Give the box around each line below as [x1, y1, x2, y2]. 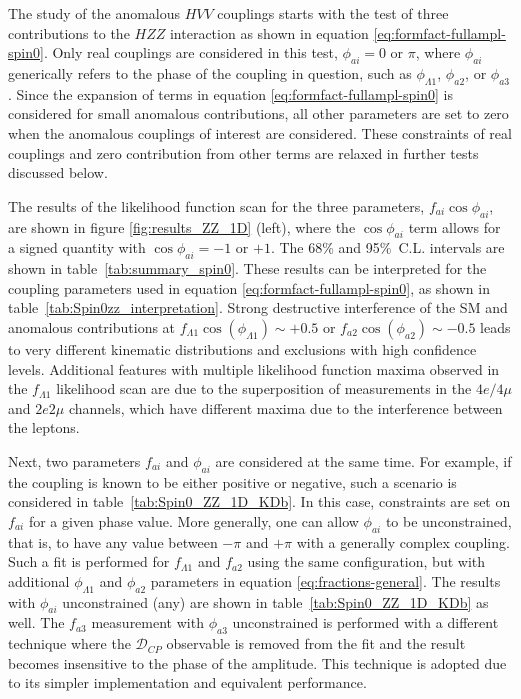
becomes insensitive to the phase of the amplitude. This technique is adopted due [8, 652, 507, 673]
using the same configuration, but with [247, 551, 486, 572]
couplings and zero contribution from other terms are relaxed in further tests [8, 142, 479, 163]
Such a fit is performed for [8, 551, 170, 572]
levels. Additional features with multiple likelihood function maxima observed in [8, 358, 500, 379]
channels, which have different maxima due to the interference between [68, 397, 503, 418]
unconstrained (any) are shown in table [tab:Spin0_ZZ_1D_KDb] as [62, 591, 489, 612]
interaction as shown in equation [169, 22, 369, 43]
